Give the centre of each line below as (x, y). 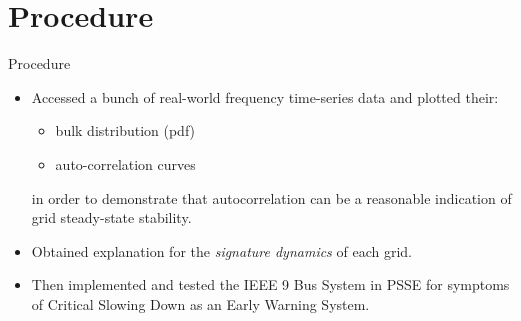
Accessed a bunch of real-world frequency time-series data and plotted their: (265, 96)
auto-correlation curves (125, 163)
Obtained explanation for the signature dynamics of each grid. (222, 250)
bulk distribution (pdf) (125, 130)
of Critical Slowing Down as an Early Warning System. (200, 303)
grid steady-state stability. (111, 217)
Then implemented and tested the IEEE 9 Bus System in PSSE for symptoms (270, 284)
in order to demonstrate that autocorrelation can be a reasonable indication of (271, 197)
